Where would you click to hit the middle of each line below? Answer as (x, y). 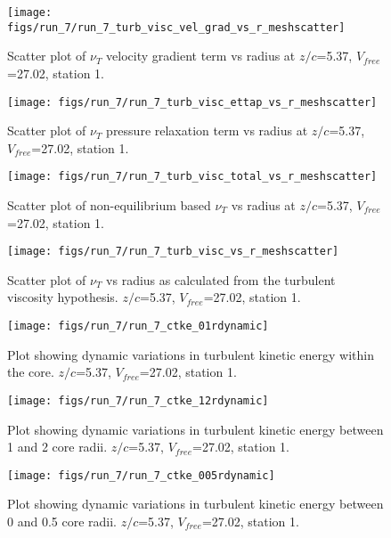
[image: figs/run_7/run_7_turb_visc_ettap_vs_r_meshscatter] (192, 102)
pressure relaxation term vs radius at (207, 130)
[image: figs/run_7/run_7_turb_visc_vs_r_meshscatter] (173, 252)
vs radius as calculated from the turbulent (221, 279)
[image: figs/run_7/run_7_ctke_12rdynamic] (138, 400)
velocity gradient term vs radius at (201, 56)
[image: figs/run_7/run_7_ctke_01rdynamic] (138, 326)
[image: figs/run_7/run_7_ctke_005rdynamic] (141, 475)
